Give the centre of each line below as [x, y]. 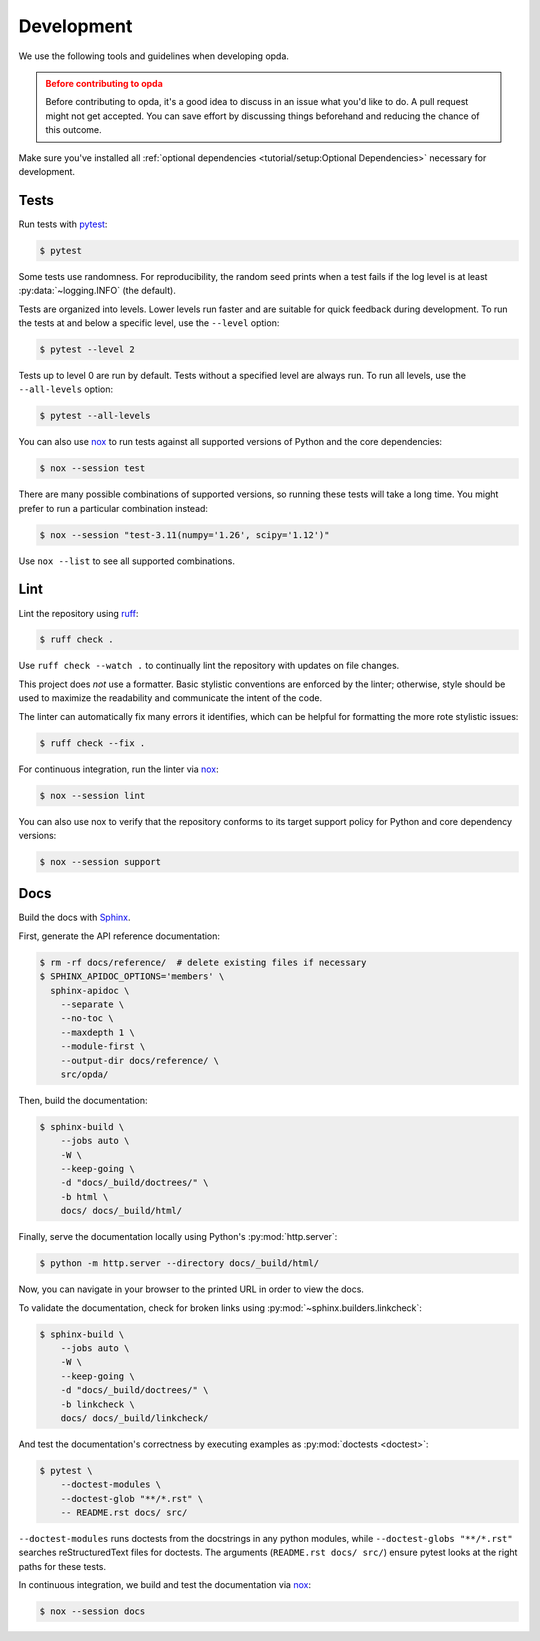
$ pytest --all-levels [95, 416]
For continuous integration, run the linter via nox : [118, 769]
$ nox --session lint [92, 795]
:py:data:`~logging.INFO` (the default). [97, 291]
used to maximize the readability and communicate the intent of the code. [170, 698]
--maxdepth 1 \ [97, 1032]
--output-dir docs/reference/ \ [140, 1060]
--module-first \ [103, 1046]
